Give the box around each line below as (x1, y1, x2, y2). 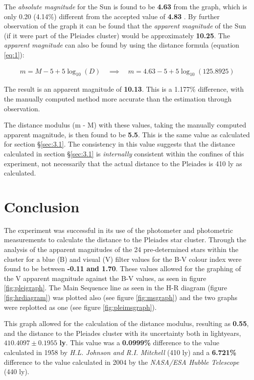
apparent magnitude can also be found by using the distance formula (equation (4, 40, 239, 50)
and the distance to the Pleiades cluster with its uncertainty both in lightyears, (4, 328, 241, 338)
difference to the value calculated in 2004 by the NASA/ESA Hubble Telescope (4, 356, 239, 367)
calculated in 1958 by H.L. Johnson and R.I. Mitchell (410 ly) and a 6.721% (4, 347, 236, 357)
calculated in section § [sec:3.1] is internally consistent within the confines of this (4, 148, 244, 158)
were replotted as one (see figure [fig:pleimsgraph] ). (4, 302, 157, 312)
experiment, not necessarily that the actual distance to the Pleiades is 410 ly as (4, 158, 242, 168)
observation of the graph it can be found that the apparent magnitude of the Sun (4, 21, 246, 31)
